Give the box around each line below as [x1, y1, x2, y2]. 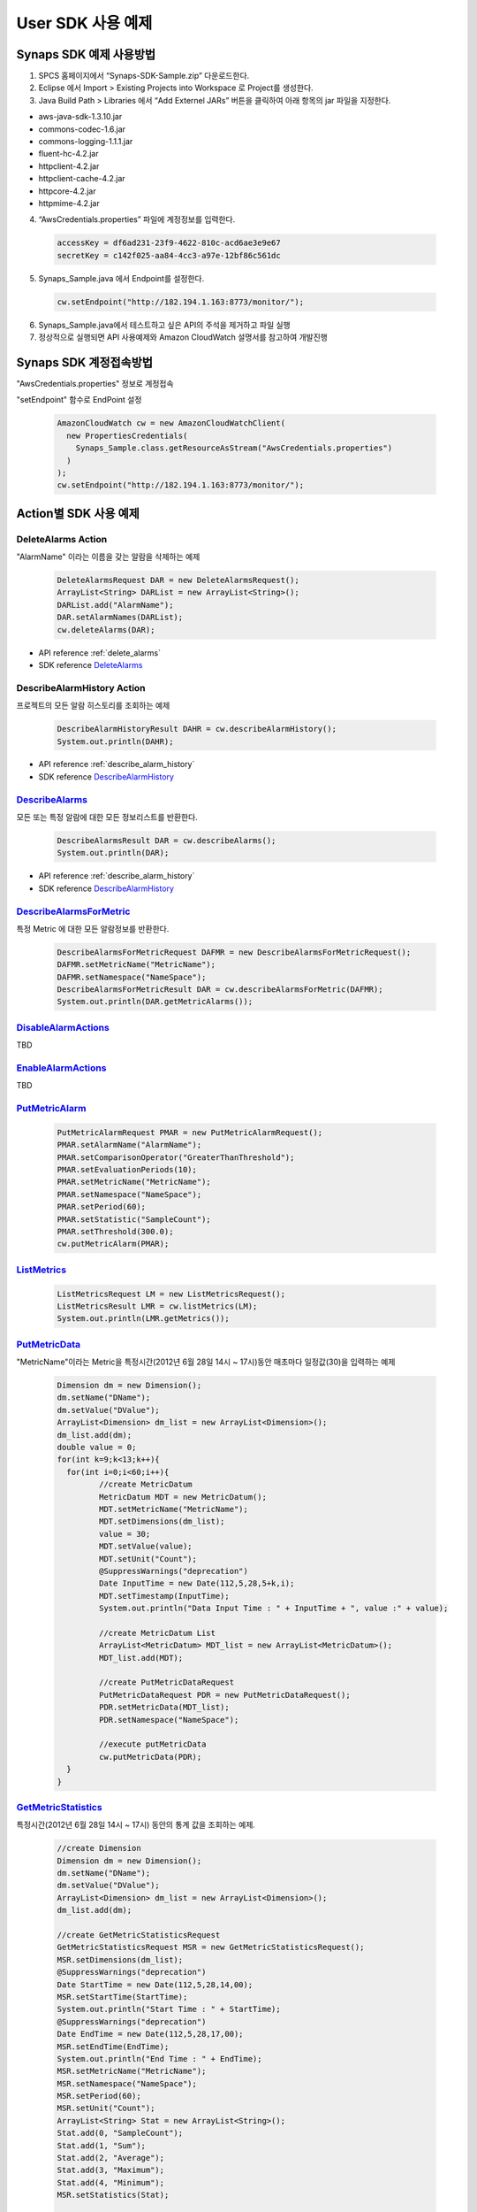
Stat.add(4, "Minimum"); [57, 2177, 165, 2187]
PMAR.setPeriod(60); [57, 1202, 146, 1212]
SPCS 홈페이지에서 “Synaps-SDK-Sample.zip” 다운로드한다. [38, 71, 250, 81]
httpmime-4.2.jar [38, 197, 101, 208]
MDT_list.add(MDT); [98, 1653, 184, 1663]
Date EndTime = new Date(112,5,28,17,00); [57, 2029, 244, 2039]
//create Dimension [57, 1843, 141, 1854]
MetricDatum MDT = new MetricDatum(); [98, 1492, 267, 1502]
